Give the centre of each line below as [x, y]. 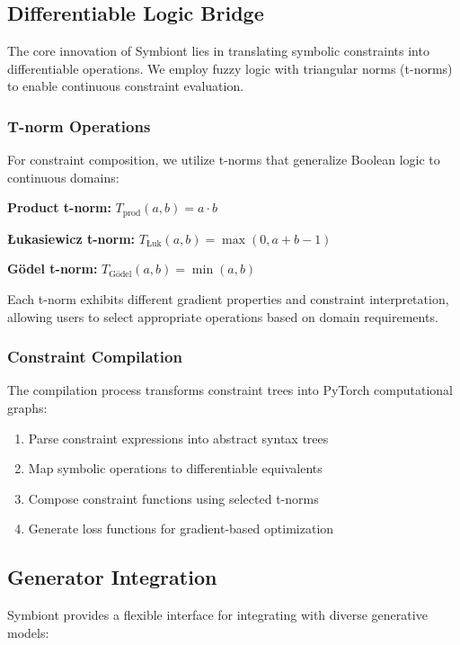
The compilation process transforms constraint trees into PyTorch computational [230, 390]
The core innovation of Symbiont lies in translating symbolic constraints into [218, 51]
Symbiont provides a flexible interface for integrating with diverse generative [217, 615]
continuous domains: [63, 177]
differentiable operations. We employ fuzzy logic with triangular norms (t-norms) [230, 68]
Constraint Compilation [95, 357]
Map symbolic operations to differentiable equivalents [175, 468]
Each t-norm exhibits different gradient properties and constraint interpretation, [228, 299]
